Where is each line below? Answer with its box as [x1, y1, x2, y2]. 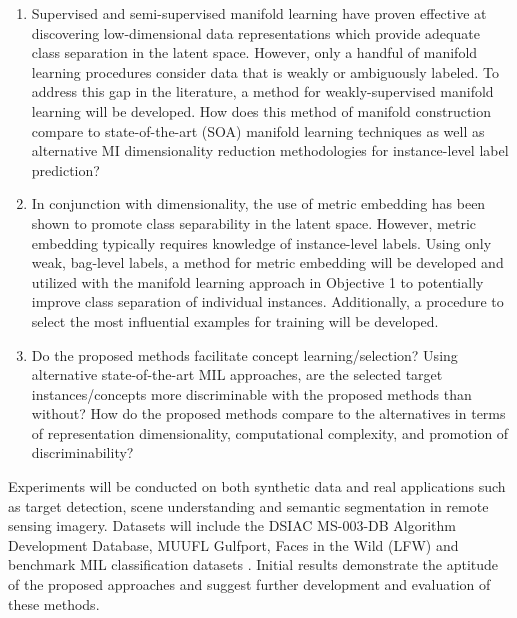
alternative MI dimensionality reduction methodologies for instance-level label [31, 140, 509, 161]
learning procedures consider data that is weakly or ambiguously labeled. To [31, 61, 499, 82]
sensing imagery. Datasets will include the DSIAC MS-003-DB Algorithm [8, 515, 456, 536]
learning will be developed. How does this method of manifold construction [31, 100, 492, 121]
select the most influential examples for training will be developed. [31, 310, 439, 331]
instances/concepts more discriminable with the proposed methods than [31, 383, 472, 404]
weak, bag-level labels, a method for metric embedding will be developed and [31, 252, 504, 273]
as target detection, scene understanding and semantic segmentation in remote [8, 495, 489, 516]
